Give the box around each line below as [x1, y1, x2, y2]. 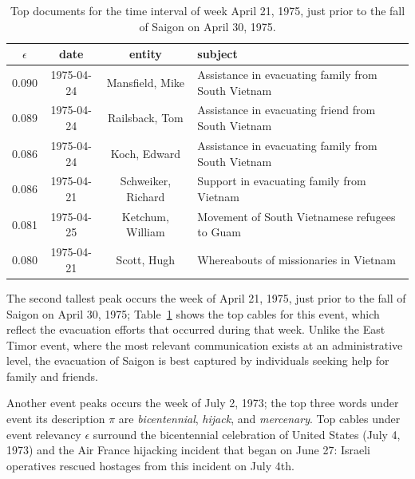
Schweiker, [120, 172, 172, 189]
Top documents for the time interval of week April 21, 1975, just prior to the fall [10, 2, 405, 18]
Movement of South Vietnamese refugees [197, 208, 396, 224]
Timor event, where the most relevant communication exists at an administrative [6, 336, 403, 353]
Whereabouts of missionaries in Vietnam [197, 251, 396, 268]
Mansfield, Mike [106, 73, 185, 90]
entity [128, 46, 162, 62]
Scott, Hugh [116, 251, 176, 268]
